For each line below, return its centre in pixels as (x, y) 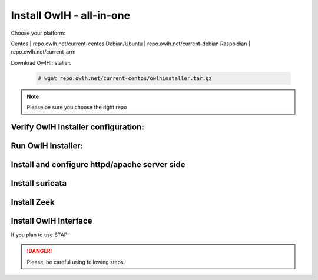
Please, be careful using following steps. (76, 262)
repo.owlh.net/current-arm (43, 52)
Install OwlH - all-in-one (71, 15)
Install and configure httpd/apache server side (98, 164)
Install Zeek (33, 202)
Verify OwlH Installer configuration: (77, 127)
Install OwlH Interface (52, 221)
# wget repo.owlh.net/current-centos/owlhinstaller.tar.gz (125, 78)
